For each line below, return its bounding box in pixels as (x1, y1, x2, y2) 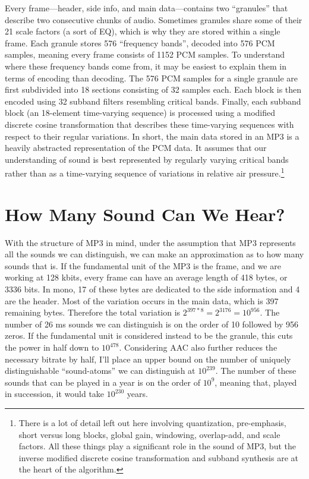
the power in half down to (5, 341, 99, 354)
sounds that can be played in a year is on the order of (5, 376, 200, 388)
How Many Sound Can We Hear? (5, 201, 285, 226)
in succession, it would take (5, 387, 105, 400)
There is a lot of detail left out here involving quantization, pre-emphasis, (18, 417, 286, 428)
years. (127, 387, 148, 400)
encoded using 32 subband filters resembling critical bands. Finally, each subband (5, 94, 301, 107)
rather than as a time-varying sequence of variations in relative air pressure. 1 (5, 165, 285, 179)
